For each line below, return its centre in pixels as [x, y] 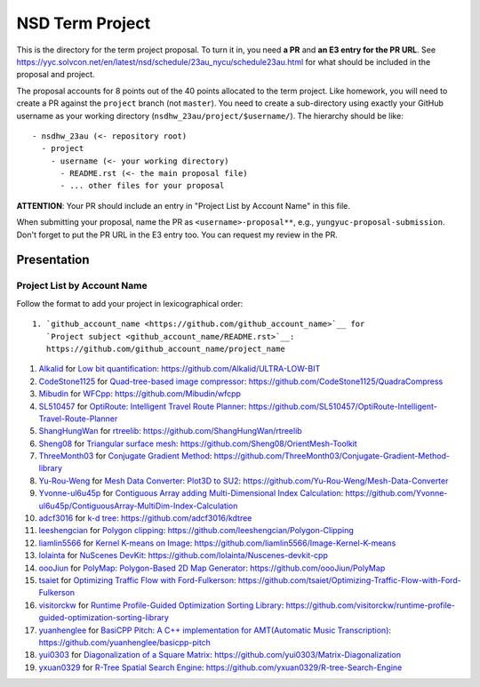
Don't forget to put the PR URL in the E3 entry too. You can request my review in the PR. [177, 235]
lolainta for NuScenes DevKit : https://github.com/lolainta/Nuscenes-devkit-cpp [183, 555]
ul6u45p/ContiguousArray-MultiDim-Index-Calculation [138, 506]
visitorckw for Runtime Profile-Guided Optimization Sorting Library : [161, 605]
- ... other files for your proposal [142, 186]
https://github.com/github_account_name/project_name [166, 348]
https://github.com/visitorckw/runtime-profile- [370, 605]
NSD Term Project [84, 23]
